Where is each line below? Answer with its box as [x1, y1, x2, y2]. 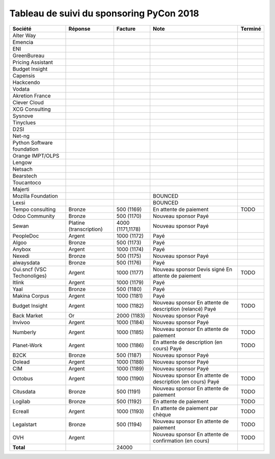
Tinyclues [12, 119, 36, 126]
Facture [116, 25, 136, 32]
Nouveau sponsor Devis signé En [153, 265, 233, 273]
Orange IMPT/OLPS [12, 152, 60, 159]
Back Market [12, 312, 43, 319]
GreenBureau [12, 52, 45, 59]
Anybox [12, 246, 31, 253]
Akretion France [12, 92, 51, 99]
